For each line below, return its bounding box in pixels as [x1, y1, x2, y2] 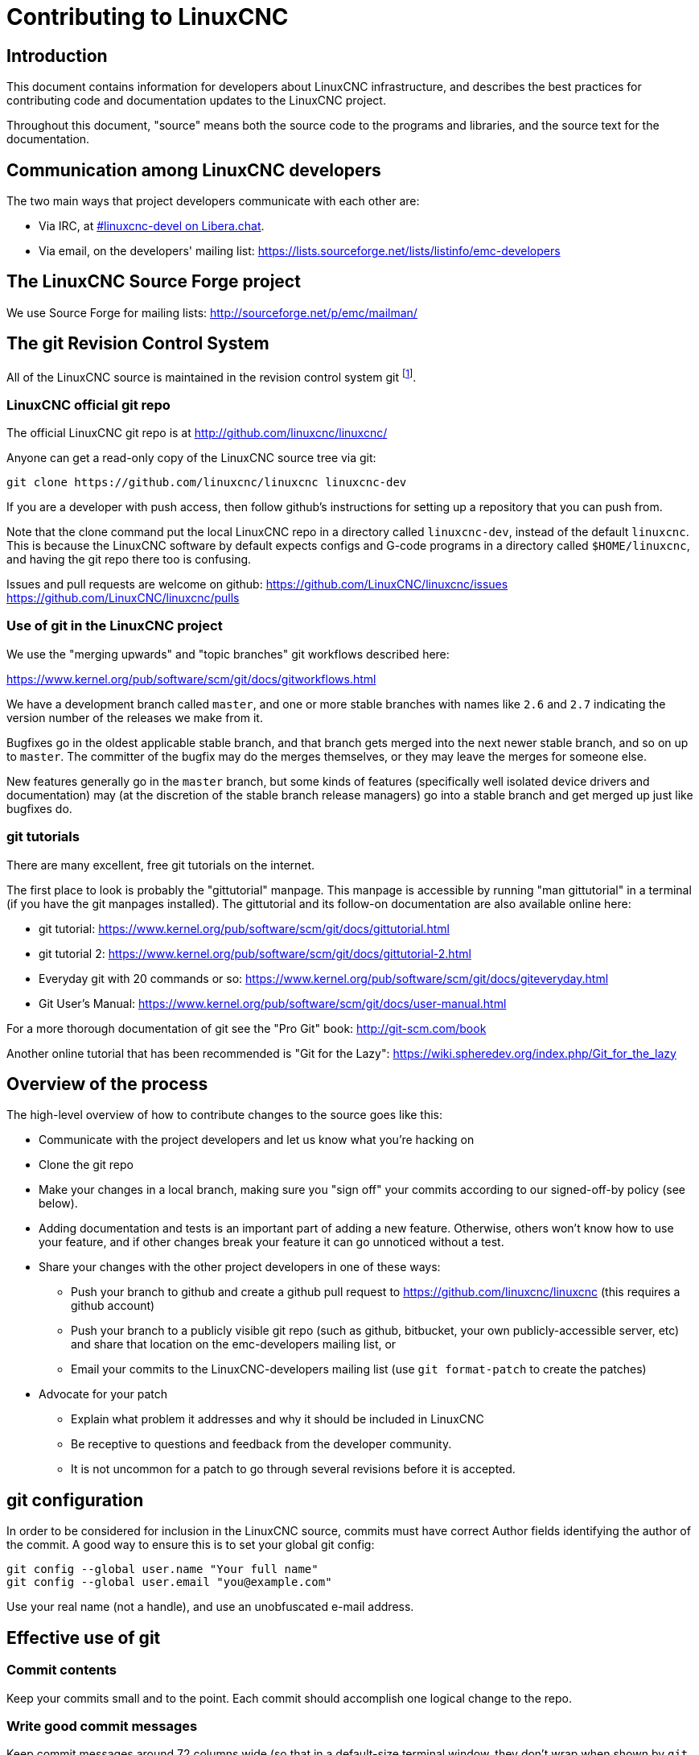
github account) [71, 1299, 155, 1313]
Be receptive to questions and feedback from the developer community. [71, 1437, 452, 1451]
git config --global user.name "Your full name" [6, 1563, 319, 1576]
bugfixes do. [6, 801, 72, 816]
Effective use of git [6, 1627, 161, 1648]
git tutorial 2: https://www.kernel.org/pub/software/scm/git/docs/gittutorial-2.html [39, 946, 471, 960]
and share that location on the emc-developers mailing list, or [71, 1337, 397, 1352]
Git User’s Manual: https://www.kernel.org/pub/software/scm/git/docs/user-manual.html [39, 996, 507, 1010]
